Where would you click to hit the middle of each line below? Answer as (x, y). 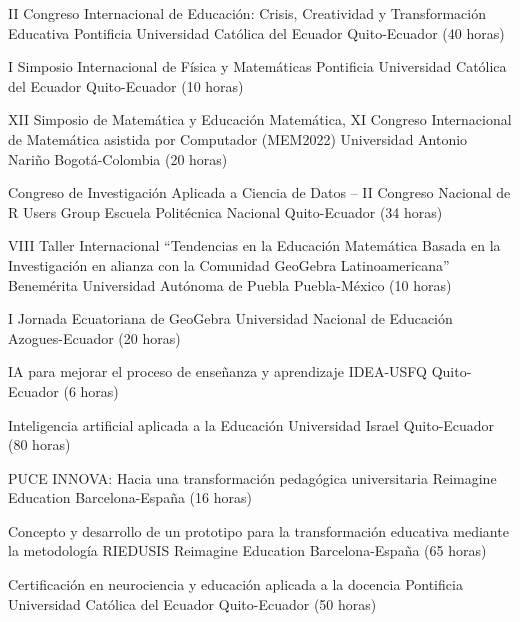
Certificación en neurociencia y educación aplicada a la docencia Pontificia (235, 584)
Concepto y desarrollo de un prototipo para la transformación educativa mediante (258, 530)
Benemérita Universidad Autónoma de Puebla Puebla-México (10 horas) (230, 284)
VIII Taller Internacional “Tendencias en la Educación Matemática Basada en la (254, 245)
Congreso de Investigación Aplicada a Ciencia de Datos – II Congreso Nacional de (259, 192)
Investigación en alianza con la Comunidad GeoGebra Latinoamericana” (229, 264)
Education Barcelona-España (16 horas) (130, 497)
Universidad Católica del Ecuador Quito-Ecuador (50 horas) (192, 603)
